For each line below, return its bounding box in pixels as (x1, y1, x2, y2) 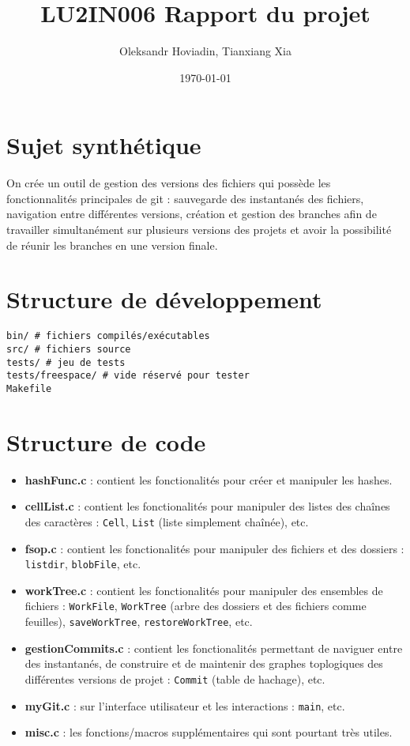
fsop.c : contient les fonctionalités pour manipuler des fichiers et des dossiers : (24, 540, 404, 556)
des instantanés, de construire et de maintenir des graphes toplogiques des (24, 655, 383, 672)
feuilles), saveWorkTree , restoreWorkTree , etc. (24, 613, 253, 630)
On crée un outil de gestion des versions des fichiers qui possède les (6, 175, 331, 191)
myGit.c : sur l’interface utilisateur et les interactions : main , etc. (24, 697, 345, 714)
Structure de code (6, 425, 206, 458)
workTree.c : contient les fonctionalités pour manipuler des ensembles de (24, 582, 383, 598)
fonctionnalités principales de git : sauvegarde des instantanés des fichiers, (6, 190, 364, 206)
